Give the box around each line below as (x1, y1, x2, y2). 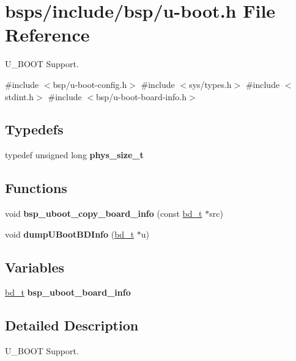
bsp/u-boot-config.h (53, 78, 127, 90)
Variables (5, 257, 65, 276)
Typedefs (5, 120, 64, 139)
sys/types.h (189, 78, 232, 90)
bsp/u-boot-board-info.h (96, 90, 187, 103)
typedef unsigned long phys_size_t (5, 148, 144, 161)
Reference (5, 22, 90, 47)
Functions (5, 178, 67, 197)
